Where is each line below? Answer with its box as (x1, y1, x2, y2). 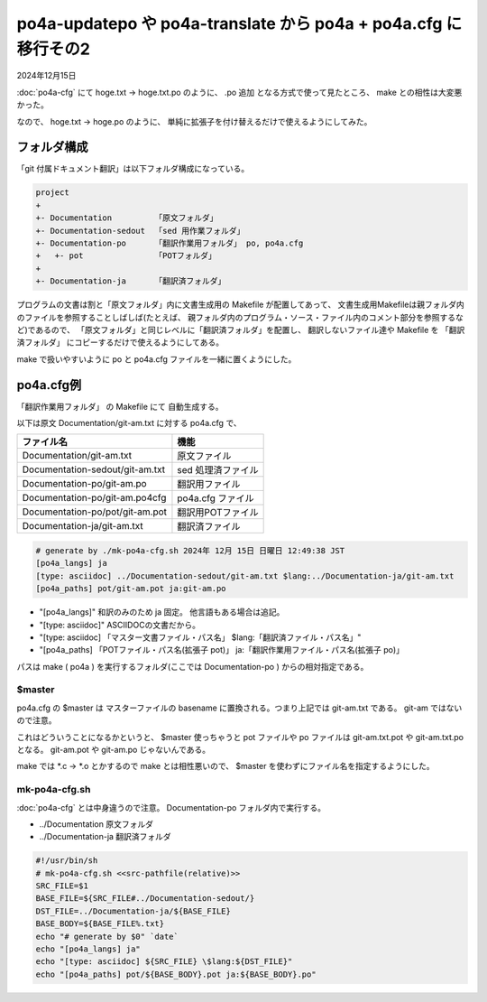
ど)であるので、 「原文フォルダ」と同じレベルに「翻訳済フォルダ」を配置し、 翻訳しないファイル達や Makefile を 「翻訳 (16, 324, 465, 335)
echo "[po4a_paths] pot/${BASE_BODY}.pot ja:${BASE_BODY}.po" (35, 969, 317, 979)
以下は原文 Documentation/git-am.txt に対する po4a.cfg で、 (16, 417, 243, 428)
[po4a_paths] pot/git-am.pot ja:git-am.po (35, 583, 226, 594)
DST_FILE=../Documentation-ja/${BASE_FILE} (35, 905, 232, 916)
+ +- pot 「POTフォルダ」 (35, 251, 216, 261)
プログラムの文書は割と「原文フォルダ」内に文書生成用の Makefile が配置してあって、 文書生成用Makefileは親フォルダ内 (16, 299, 464, 311)
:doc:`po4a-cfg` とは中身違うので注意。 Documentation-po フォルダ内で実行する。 (16, 802, 326, 812)
